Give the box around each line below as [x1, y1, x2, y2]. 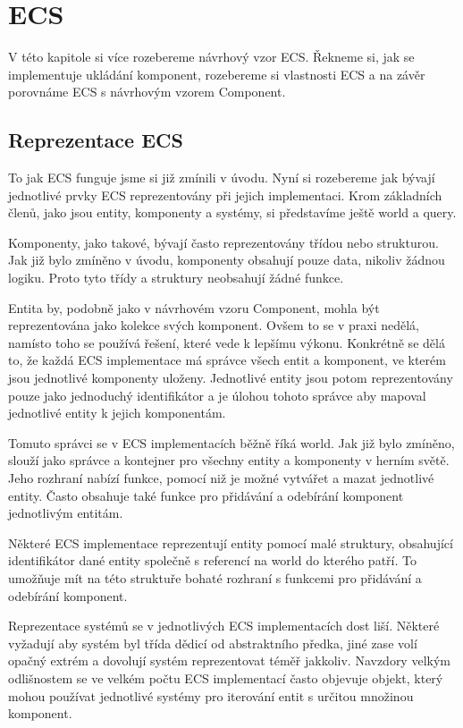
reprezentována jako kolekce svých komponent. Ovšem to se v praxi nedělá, [8, 316, 419, 334]
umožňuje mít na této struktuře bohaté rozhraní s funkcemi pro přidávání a [8, 568, 422, 587]
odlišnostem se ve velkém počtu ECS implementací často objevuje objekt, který [8, 668, 443, 687]
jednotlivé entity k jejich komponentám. [8, 403, 226, 422]
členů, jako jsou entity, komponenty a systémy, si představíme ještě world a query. [8, 203, 457, 222]
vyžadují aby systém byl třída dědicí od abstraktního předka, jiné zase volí [8, 633, 417, 652]
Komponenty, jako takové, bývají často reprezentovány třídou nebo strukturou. [8, 233, 439, 251]
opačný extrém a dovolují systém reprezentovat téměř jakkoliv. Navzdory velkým [8, 651, 450, 670]
